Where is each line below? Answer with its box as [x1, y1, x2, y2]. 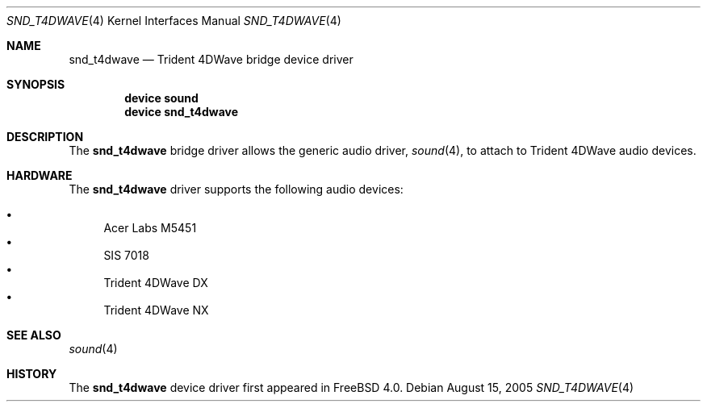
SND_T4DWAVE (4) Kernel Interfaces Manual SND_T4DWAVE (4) [6, 14, 341, 27]
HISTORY [6, 367, 57, 381]
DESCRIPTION [6, 130, 84, 144]
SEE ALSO [6, 328, 61, 342]
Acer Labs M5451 [103, 221, 197, 235]
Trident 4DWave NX [103, 303, 209, 317]
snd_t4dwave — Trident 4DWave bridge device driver [69, 52, 353, 66]
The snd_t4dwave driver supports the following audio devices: [69, 182, 404, 196]
